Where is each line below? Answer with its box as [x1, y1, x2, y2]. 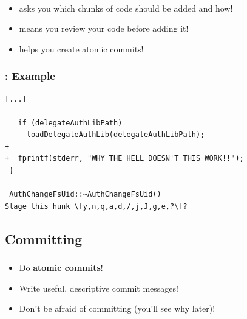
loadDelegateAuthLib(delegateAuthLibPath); [26, 130, 205, 139]
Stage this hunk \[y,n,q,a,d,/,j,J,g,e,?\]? [5, 202, 188, 211]
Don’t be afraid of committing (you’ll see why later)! [19, 302, 215, 315]
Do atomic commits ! [19, 261, 103, 274]
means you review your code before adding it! [19, 22, 189, 35]
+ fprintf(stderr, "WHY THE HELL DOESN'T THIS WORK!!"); [5, 154, 244, 163]
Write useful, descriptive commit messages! [19, 281, 178, 294]
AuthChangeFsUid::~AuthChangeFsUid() [9, 190, 161, 199]
